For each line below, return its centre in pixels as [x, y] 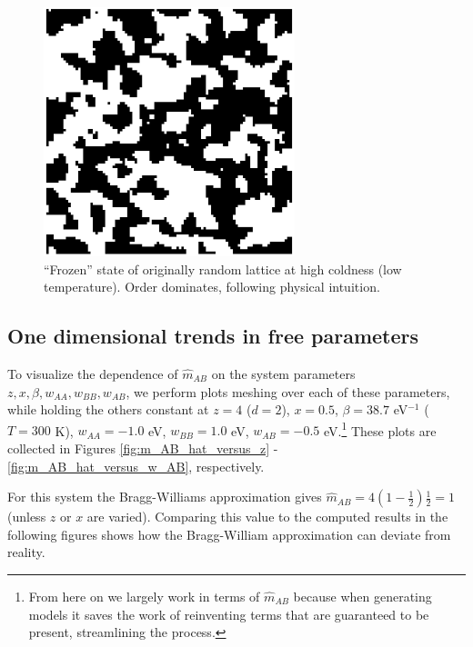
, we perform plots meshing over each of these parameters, [288, 391]
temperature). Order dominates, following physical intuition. [212, 287]
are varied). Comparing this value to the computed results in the [267, 517]
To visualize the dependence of [93, 373]
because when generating [362, 596]
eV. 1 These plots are [380, 429]
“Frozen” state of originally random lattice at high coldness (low [223, 269]
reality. [26, 552]
